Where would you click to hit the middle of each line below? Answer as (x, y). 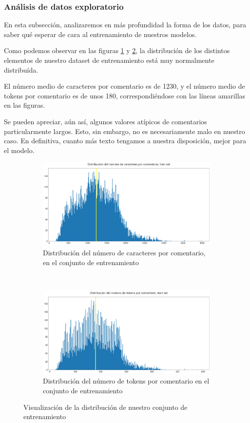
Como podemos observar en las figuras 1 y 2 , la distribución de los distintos (117, 50)
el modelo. (19, 150)
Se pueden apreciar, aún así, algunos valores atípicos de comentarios (106, 121)
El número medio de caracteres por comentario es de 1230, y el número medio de (125, 86)
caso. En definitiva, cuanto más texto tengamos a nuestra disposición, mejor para (125, 141)
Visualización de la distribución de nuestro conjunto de (106, 407)
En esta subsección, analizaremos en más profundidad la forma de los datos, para (125, 25)
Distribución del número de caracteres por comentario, (124, 252)
